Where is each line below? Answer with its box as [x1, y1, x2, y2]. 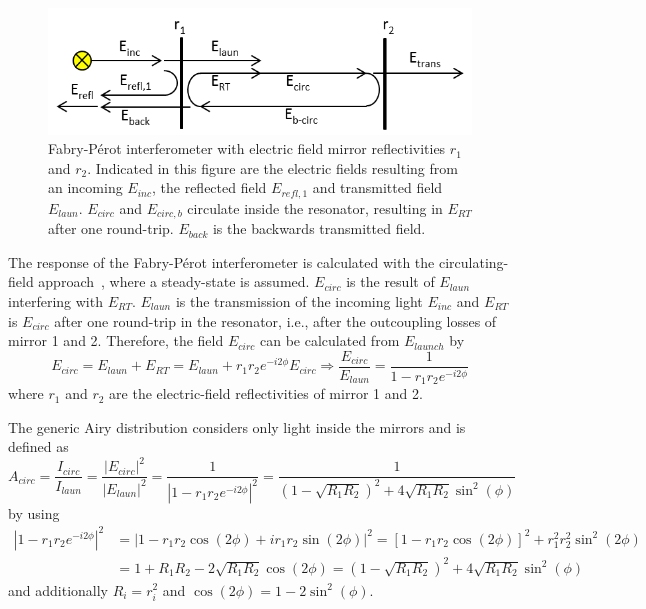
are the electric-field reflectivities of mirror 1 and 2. [109, 383, 423, 404]
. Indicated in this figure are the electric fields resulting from [87, 157, 458, 178]
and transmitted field [312, 177, 443, 198]
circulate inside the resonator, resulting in [187, 197, 443, 218]
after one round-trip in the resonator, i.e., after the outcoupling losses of [54, 310, 497, 331]
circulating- [438, 251, 509, 272]
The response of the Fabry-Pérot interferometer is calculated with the [8, 251, 435, 272]
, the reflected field [152, 177, 267, 198]
